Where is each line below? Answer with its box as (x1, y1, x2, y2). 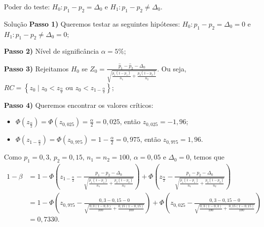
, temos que (189, 152, 225, 162)
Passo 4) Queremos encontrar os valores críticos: (4, 99, 153, 110)
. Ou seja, (157, 63, 187, 73)
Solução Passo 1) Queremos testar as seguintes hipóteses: (4, 18, 180, 29)
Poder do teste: (4, 1, 50, 11)
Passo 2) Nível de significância (4, 46, 99, 56)
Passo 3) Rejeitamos (4, 63, 69, 73)
